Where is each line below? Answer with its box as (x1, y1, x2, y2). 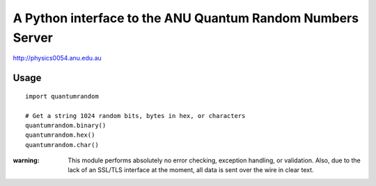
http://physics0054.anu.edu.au (13, 54, 102, 62)
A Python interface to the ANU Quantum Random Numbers (13, 10, 359, 26)
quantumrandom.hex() (25, 131, 95, 139)
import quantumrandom (25, 92, 99, 100)
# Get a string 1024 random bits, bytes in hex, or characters (25, 112, 246, 119)
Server (13, 30, 54, 45)
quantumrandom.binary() (25, 121, 107, 129)
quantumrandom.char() (25, 141, 99, 149)
